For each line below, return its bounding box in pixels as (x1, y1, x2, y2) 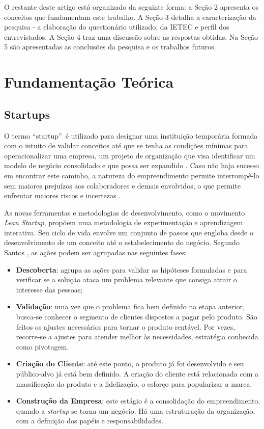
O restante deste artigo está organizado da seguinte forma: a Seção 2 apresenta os (4, 2, 258, 12)
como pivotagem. (16, 341, 69, 352)
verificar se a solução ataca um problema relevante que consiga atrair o (16, 274, 237, 285)
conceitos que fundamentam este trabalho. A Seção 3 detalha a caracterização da (4, 11, 256, 22)
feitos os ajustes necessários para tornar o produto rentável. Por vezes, (16, 321, 235, 332)
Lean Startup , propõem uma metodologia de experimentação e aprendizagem (4, 217, 243, 228)
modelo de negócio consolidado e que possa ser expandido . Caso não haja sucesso (4, 160, 259, 171)
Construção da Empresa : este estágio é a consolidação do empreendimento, (16, 395, 260, 406)
